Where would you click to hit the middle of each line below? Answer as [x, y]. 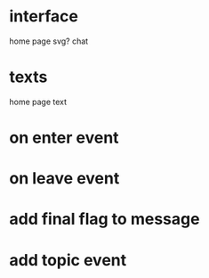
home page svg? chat [49, 41]
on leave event [64, 179]
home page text [38, 102]
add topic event [68, 260]
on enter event [64, 138]
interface [44, 16]
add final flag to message [104, 219]
